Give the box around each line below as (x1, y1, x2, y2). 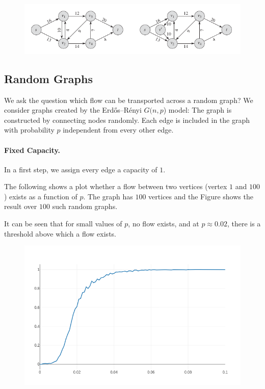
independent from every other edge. (63, 124, 174, 135)
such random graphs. (52, 201, 118, 212)
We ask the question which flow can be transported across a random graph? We (4, 94, 253, 105)
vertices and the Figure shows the (148, 191, 253, 201)
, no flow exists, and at (128, 218, 199, 229)
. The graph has (83, 191, 133, 201)
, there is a (227, 218, 261, 229)
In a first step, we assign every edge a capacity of (4, 164, 157, 174)
